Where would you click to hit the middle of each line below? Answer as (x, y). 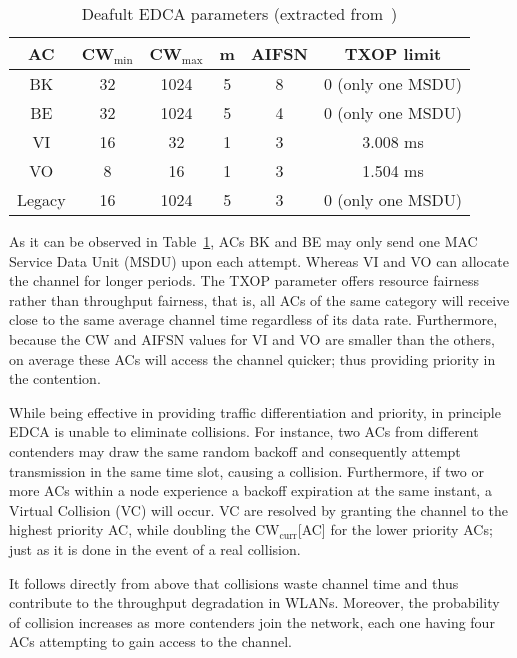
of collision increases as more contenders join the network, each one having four (252, 621)
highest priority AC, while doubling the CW (144, 529)
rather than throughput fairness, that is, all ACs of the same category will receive (259, 299)
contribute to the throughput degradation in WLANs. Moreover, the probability (254, 602)
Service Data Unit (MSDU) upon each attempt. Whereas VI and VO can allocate (259, 260)
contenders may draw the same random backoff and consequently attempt (235, 450)
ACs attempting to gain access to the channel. (150, 641)
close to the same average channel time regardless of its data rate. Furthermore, (253, 319)
